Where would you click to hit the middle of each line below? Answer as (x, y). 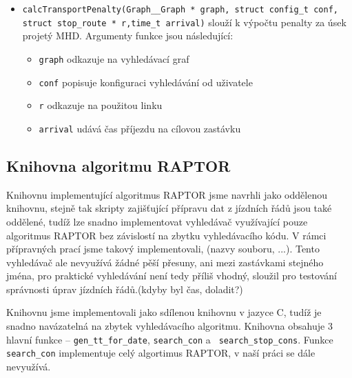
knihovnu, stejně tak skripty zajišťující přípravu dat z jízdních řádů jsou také (169, 208)
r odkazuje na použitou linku (101, 105)
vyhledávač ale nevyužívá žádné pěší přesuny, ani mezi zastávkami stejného (165, 262)
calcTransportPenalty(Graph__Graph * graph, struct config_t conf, (180, 10)
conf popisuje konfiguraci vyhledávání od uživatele (146, 82)
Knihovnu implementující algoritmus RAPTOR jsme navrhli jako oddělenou (167, 194)
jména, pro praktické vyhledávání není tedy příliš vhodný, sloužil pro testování (172, 276)
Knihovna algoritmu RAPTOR (118, 165)
